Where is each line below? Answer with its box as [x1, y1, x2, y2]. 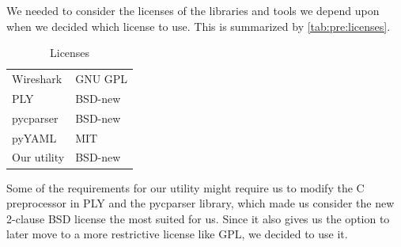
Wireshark [12, 70, 62, 87]
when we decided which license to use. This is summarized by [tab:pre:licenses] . [6, 17, 391, 34]
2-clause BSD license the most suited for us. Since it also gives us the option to [6, 210, 390, 226]
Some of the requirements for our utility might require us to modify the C [6, 179, 365, 196]
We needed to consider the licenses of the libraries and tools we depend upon [6, 2, 380, 18]
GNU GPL [75, 70, 128, 87]
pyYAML [12, 129, 57, 146]
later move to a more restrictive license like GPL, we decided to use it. [6, 226, 348, 242]
